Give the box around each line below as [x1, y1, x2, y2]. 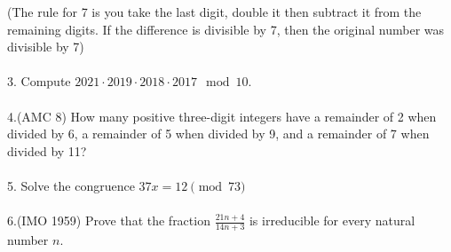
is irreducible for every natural [249, 211, 415, 230]
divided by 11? [7, 141, 87, 160]
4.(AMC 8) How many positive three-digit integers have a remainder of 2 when [7, 106, 437, 125]
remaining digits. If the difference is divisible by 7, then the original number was [7, 20, 445, 38]
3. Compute [7, 72, 71, 91]
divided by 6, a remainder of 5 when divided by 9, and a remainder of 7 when [7, 124, 430, 143]
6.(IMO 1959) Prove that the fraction [7, 211, 210, 230]
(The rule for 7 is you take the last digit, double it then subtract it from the [7, 3, 422, 20]
